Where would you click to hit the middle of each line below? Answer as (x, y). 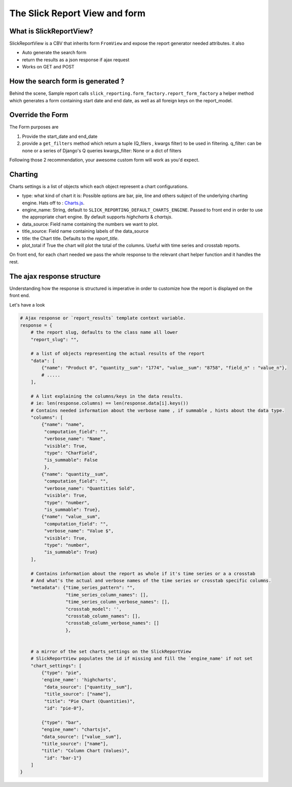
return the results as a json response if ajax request (76, 60)
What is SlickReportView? (51, 31)
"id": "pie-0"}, (64, 708)
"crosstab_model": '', (93, 609)
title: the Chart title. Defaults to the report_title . (70, 238)
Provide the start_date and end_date (60, 136)
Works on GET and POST (48, 67)
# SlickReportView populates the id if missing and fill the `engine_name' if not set (142, 659)
